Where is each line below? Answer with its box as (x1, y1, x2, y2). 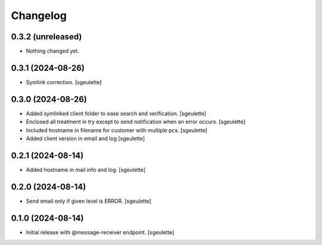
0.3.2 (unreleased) (11, 32, 82, 42)
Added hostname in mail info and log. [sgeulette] (26, 166, 146, 173)
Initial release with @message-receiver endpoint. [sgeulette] (26, 228, 175, 235)
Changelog (11, 9, 67, 22)
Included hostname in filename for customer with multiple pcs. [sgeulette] (26, 126, 208, 134)
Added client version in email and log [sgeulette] (26, 135, 145, 142)
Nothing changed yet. (26, 48, 80, 55)
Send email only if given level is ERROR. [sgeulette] (26, 197, 151, 204)
